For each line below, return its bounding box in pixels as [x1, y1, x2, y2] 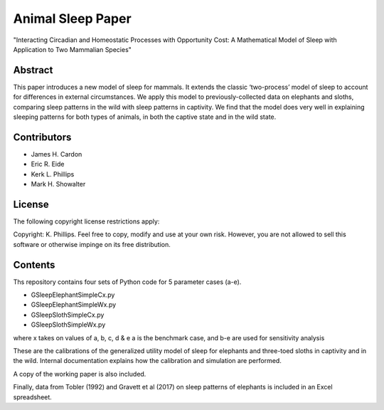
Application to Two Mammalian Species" [13, 45, 132, 53]
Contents [13, 258, 55, 270]
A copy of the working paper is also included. [13, 369, 146, 378]
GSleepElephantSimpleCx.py [31, 290, 115, 299]
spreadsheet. [13, 392, 53, 401]
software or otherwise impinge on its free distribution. [13, 240, 171, 248]
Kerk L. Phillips [31, 169, 75, 178]
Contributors [13, 131, 72, 143]
